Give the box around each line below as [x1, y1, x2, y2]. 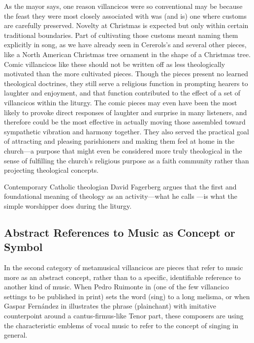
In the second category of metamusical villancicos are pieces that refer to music [4, 262, 243, 273]
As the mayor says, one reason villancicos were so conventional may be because [4, 1, 243, 11]
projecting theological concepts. [4, 165, 99, 175]
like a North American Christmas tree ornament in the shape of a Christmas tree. [4, 49, 251, 59]
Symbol [4, 239, 43, 254]
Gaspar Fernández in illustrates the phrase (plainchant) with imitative [4, 301, 216, 311]
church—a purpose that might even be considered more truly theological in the [4, 145, 242, 156]
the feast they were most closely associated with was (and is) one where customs [4, 10, 247, 21]
